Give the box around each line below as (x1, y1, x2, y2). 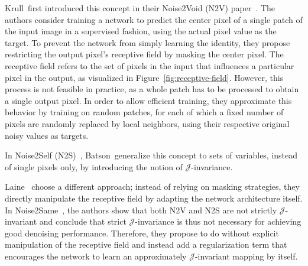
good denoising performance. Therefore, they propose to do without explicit (5, 226, 279, 239)
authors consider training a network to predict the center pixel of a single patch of (5, 13, 303, 25)
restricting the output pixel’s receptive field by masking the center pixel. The (5, 48, 284, 60)
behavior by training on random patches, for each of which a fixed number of (5, 106, 284, 118)
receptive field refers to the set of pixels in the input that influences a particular (5, 59, 294, 72)
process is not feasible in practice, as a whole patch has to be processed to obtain (5, 83, 299, 95)
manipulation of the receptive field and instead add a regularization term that (5, 238, 287, 251)
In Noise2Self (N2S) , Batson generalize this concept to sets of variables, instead (5, 149, 298, 161)
